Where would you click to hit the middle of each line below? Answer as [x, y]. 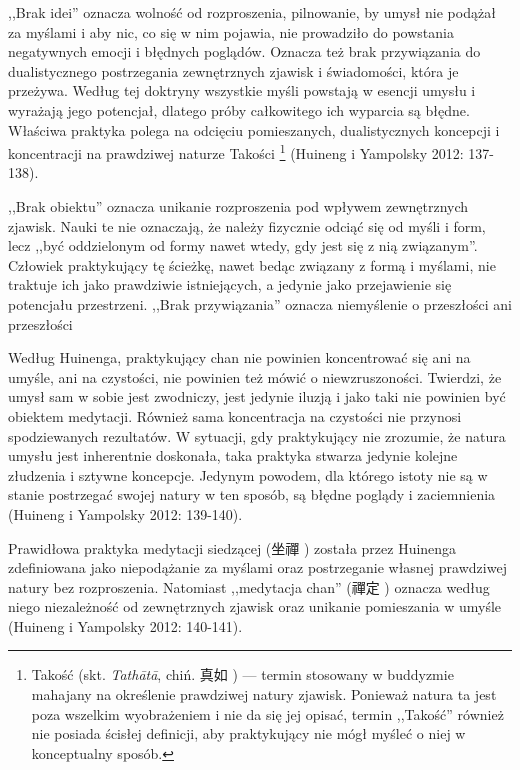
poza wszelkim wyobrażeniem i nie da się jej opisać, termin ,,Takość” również [267, 713]
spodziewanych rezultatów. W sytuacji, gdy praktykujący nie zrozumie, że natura [257, 435]
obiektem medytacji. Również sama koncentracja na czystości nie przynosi [235, 415]
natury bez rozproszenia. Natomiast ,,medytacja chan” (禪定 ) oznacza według [249, 586]
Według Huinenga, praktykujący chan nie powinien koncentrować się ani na [239, 357]
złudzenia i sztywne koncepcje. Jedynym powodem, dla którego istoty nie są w [248, 474]
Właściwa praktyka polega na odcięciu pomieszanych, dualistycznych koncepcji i [254, 129]
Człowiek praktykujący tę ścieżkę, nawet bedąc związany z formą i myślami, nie [252, 264]
